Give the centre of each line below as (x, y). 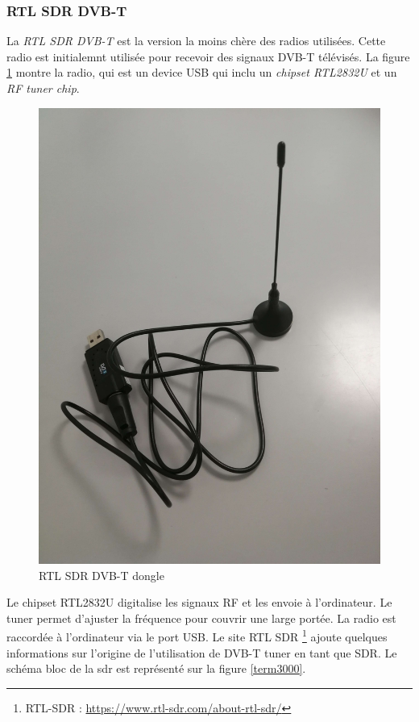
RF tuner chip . (43, 88)
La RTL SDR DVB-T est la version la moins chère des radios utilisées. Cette (196, 41)
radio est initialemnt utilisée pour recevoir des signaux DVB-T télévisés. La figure (208, 56)
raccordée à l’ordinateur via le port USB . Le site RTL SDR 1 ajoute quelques (197, 635)
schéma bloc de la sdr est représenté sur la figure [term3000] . (156, 668)
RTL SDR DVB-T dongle (102, 575)
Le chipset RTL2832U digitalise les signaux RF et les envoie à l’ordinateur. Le (199, 602)
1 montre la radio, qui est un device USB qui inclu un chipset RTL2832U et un (202, 72)
